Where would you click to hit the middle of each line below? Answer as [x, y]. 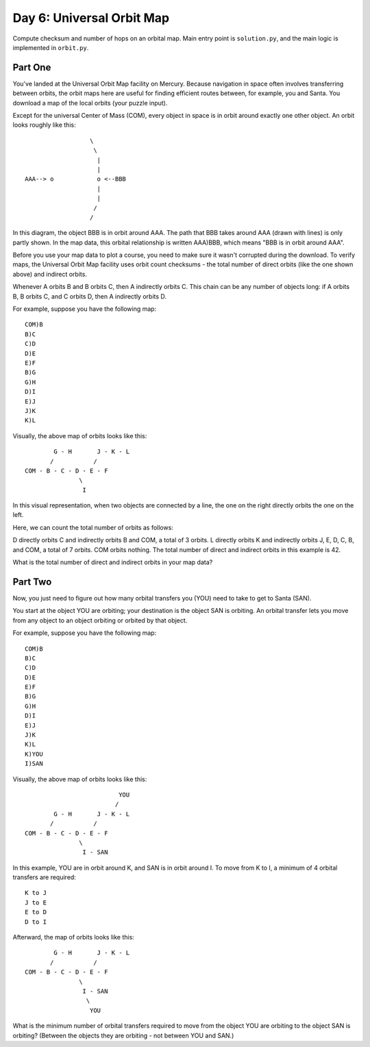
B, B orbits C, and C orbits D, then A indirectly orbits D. [90, 296]
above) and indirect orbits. [50, 274]
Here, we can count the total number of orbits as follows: [93, 527]
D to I [36, 922]
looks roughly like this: [44, 125]
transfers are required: [45, 877]
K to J [36, 893]
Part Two [32, 582]
